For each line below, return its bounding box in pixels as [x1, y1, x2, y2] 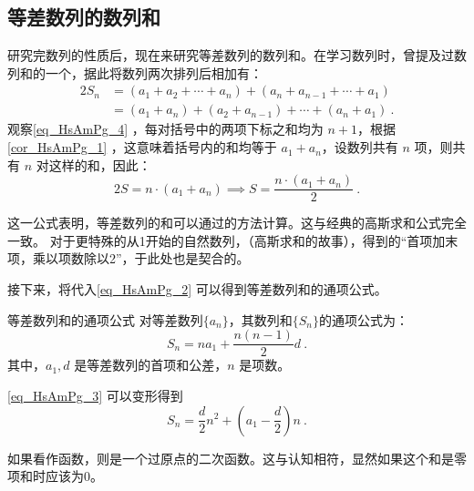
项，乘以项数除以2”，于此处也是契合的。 [7, 249, 250, 268]
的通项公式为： [319, 310, 409, 329]
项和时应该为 [7, 466, 84, 486]
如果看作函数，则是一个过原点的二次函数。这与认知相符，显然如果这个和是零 [7, 448, 467, 467]
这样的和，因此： [48, 155, 151, 174]
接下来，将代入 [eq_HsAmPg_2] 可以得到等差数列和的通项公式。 [7, 280, 387, 299]
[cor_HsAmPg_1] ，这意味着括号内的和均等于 [7, 138, 277, 157]
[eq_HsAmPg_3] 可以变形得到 [7, 385, 183, 404]
